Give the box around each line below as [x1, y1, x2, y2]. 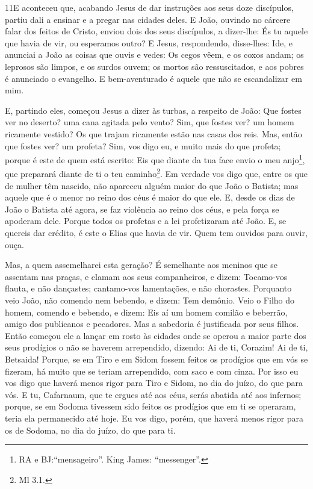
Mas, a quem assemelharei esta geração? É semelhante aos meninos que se [5, 258, 278, 271]
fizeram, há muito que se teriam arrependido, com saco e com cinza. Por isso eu [5, 364, 299, 377]
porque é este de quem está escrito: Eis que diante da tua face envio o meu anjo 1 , [5, 152, 305, 166]
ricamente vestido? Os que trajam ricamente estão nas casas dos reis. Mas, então [5, 127, 302, 140]
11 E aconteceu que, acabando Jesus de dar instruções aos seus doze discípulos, [5, 1, 294, 13]
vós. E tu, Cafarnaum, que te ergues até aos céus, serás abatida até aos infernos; [5, 388, 302, 400]
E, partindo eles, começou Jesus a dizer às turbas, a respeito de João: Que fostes [5, 104, 302, 116]
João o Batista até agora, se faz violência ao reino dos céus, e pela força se [5, 202, 279, 215]
